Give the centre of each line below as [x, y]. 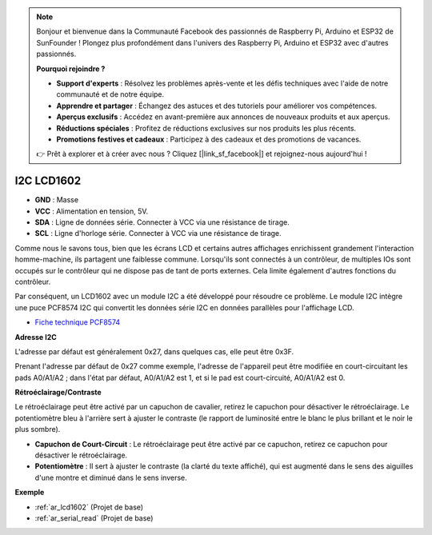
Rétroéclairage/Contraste [58, 393]
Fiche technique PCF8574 [78, 322]
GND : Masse [57, 200]
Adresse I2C [36, 337]
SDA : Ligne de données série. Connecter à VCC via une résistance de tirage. [162, 222]
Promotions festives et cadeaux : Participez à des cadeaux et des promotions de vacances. [209, 139]
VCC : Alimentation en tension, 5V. [92, 211]
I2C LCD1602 [48, 181]
